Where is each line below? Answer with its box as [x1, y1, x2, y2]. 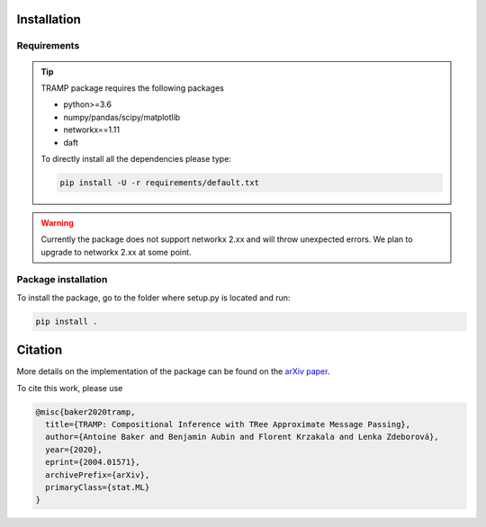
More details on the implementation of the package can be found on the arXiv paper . [16, 366, 330, 377]
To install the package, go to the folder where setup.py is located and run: [16, 292, 291, 303]
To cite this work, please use [16, 382, 123, 393]
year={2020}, [45, 444, 103, 454]
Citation [16, 343, 63, 358]
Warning [40, 217, 74, 228]
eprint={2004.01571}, [45, 457, 141, 468]
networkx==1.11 [63, 124, 121, 135]
